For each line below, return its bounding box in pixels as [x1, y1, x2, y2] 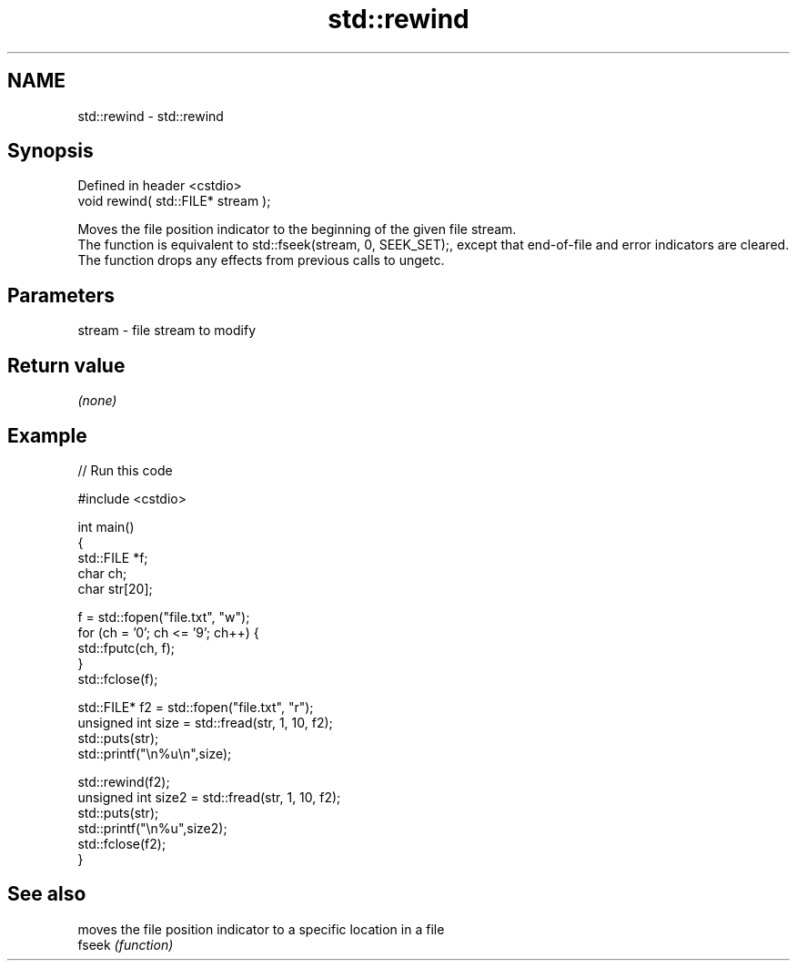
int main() [77, 518, 135, 535]
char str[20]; [77, 580, 153, 596]
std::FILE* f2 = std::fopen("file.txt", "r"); [77, 698, 314, 715]
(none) [77, 392, 117, 409]
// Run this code [77, 462, 173, 478]
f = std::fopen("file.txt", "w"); [77, 608, 250, 625]
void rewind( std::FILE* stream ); [77, 193, 271, 209]
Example [7, 423, 87, 447]
